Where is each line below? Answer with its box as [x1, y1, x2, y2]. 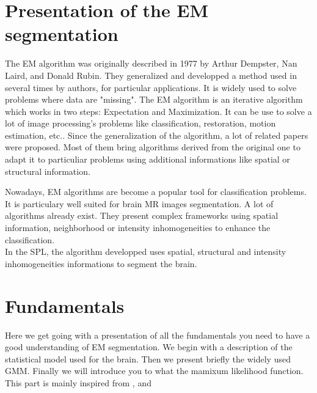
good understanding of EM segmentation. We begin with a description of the [5, 340, 293, 353]
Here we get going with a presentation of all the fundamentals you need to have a [5, 328, 310, 341]
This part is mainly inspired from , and [5, 376, 151, 389]
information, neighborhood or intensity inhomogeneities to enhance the [5, 221, 271, 234]
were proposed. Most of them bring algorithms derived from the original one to [5, 141, 301, 153]
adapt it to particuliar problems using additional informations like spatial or [5, 153, 290, 166]
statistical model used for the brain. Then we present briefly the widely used [5, 352, 291, 365]
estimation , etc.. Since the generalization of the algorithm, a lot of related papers [5, 128, 308, 141]
